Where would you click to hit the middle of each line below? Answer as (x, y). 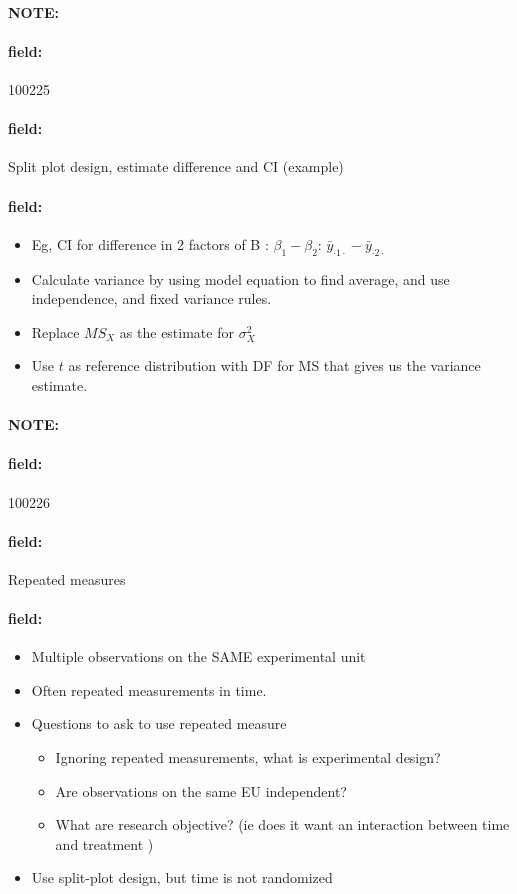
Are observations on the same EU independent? (201, 790)
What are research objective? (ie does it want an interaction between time (282, 824)
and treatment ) (104, 843)
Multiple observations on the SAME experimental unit (198, 656)
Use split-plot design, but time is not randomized (182, 877)
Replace (55, 331)
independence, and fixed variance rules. (151, 298)
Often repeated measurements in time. (149, 689)
